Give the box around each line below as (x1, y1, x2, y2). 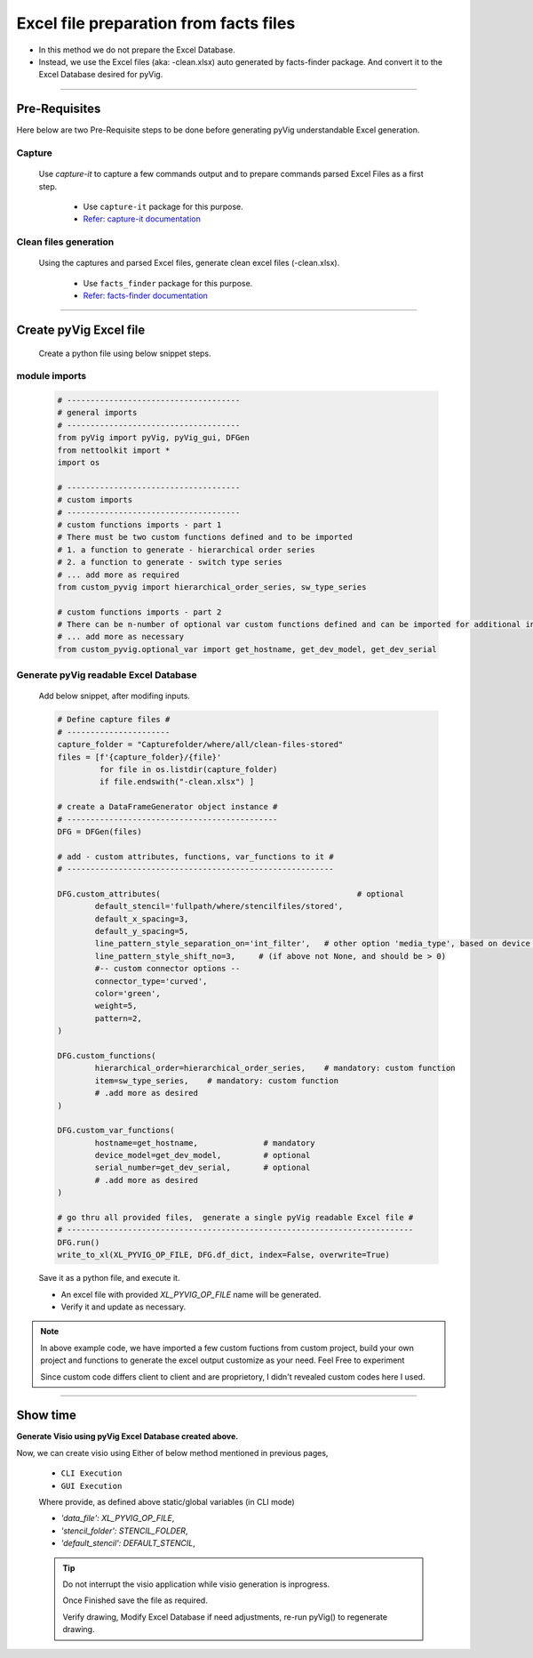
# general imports (57, 407, 138, 418)
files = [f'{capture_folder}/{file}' (57, 752, 222, 762)
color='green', (94, 988, 162, 998)
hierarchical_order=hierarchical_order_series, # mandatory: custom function (94, 1063, 457, 1074)
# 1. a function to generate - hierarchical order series (57, 544, 315, 555)
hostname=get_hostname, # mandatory (94, 1138, 315, 1147)
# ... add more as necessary (57, 632, 185, 642)
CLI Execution (60, 1469, 123, 1478)
